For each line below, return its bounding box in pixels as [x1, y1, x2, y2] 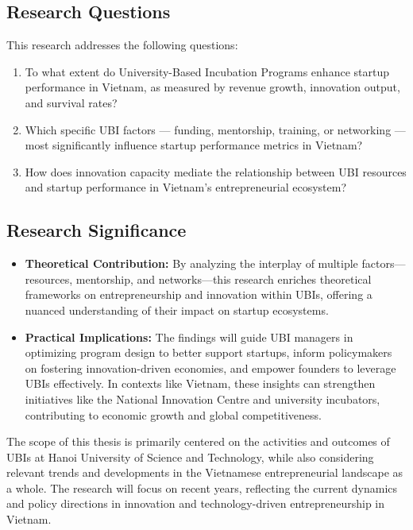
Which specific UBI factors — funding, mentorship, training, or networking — [25, 121, 406, 137]
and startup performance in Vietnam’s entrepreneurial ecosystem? [25, 179, 347, 195]
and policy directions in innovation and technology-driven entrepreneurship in [6, 495, 385, 512]
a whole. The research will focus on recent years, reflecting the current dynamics [6, 479, 398, 496]
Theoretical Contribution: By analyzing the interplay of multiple [25, 255, 358, 272]
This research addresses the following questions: [6, 37, 238, 53]
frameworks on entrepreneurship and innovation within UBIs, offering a [25, 286, 372, 303]
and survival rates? [25, 94, 118, 110]
